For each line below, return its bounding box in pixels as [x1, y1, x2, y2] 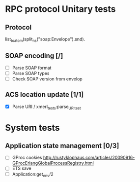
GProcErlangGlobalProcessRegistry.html [12, 160, 94, 166]
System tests [5, 122, 60, 133]
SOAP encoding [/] [5, 52, 63, 60]
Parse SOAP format [12, 65, 52, 71]
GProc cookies [12, 154, 42, 161]
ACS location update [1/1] [5, 90, 84, 99]
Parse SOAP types [12, 70, 50, 76]
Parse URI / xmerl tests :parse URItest [12, 104, 81, 110]
